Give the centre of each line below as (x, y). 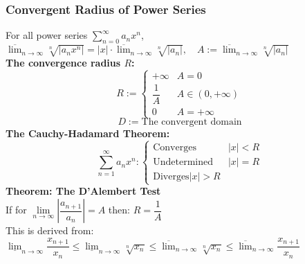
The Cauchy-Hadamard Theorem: (88, 133)
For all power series (47, 35)
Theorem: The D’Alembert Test (83, 191)
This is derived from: (50, 230)
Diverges (171, 177)
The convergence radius (63, 62)
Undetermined (183, 162)
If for (16, 210)
